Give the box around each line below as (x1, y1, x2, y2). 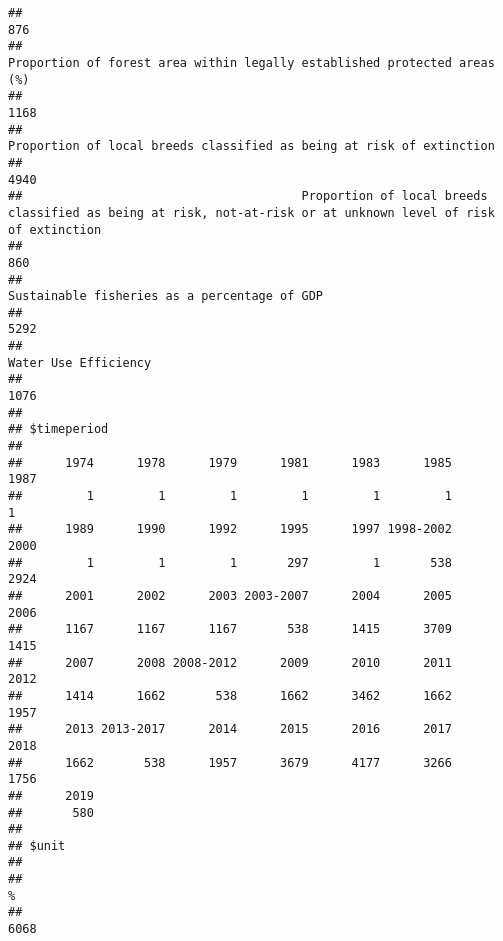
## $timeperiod (8, 422, 109, 437)
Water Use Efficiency (8, 355, 152, 370)
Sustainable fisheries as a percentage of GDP (8, 289, 323, 304)
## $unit (8, 838, 66, 853)
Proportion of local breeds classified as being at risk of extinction (8, 139, 495, 154)
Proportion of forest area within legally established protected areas (8, 55, 495, 70)
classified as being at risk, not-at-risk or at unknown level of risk (8, 205, 495, 220)
